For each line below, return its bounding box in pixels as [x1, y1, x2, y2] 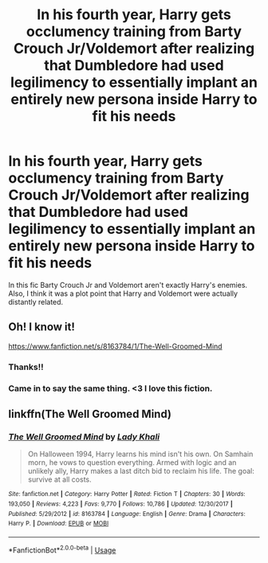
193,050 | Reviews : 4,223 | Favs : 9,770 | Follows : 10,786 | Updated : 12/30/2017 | [8, 500, 233, 508]
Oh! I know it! [8, 321, 76, 334]
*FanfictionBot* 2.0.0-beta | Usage [8, 544, 116, 555]
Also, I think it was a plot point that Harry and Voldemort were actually [8, 289, 238, 298]
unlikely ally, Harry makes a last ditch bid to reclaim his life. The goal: [27, 467, 255, 476]
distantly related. [8, 297, 64, 306]
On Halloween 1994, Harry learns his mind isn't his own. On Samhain [27, 449, 254, 459]
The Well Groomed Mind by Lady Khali [8, 431, 160, 442]
